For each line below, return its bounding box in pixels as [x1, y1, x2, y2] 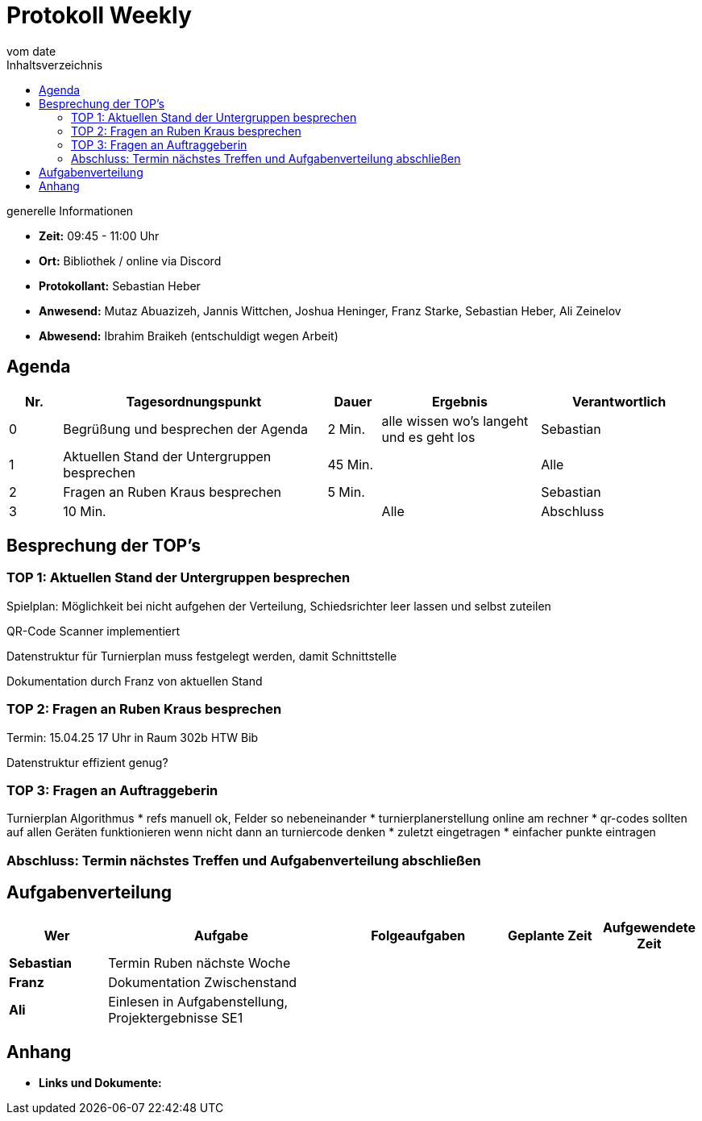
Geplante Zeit [507, 927, 592, 944]
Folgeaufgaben [371, 927, 466, 944]
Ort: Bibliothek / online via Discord [39, 253, 222, 268]
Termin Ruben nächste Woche [108, 954, 291, 971]
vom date [6, 44, 56, 58]
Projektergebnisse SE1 [108, 1009, 243, 1026]
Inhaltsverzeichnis [6, 57, 103, 72]
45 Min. [327, 456, 374, 473]
